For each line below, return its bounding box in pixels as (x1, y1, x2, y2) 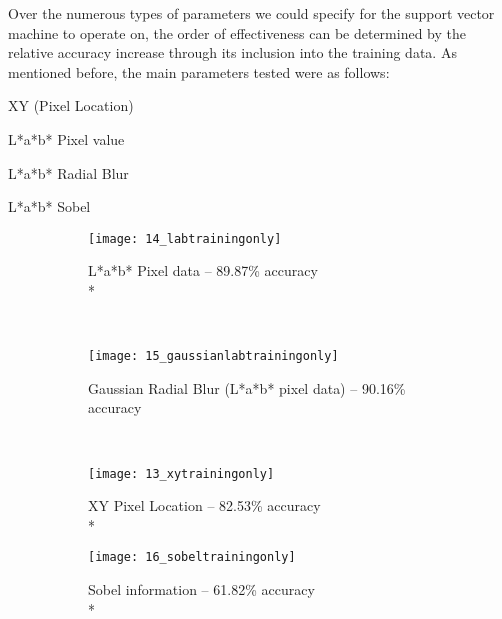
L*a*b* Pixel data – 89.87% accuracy (88, 260, 318, 281)
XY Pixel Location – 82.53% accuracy (88, 495, 321, 516)
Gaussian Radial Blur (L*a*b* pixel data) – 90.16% (88, 377, 406, 398)
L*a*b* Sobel (8, 196, 91, 217)
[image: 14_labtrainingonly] (88, 231, 282, 246)
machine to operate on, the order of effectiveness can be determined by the (8, 22, 466, 43)
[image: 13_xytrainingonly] (88, 466, 275, 481)
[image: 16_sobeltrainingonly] (88, 550, 296, 565)
